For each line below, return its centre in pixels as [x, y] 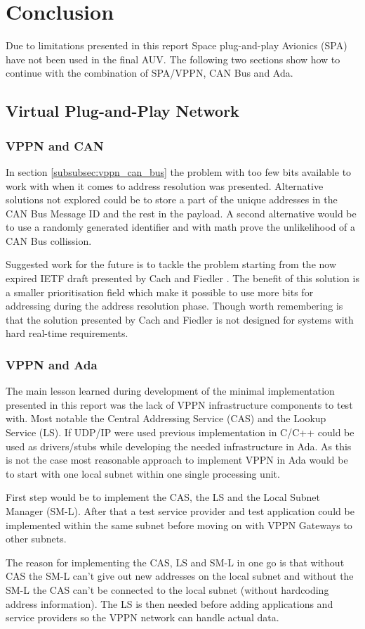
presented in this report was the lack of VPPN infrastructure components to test [179, 404]
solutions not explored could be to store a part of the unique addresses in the [172, 199]
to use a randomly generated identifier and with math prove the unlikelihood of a [181, 227]
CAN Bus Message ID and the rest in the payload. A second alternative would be [181, 213]
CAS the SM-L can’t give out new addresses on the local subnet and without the [180, 576]
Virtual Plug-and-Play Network [122, 111]
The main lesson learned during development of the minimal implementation [170, 391]
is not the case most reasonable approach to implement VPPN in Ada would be [177, 460]
